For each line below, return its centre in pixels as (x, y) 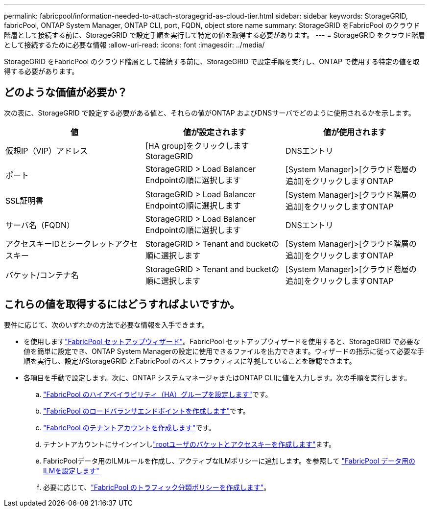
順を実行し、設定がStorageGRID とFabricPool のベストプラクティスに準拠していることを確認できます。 (190, 361)
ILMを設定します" (71, 470)
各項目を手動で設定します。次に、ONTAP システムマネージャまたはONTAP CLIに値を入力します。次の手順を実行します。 (217, 377)
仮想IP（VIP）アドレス (47, 151)
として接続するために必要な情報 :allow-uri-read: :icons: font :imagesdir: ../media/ (134, 45)
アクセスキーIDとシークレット (60, 244)
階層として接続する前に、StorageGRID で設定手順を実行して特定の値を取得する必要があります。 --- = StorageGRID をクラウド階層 (214, 35)
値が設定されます (214, 132)
